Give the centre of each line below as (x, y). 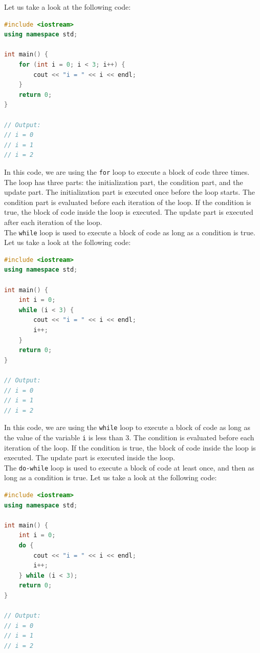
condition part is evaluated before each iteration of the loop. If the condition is (128, 202)
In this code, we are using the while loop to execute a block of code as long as (127, 427)
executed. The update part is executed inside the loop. (90, 457)
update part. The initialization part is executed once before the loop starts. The (130, 192)
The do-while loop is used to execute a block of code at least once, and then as (129, 467)
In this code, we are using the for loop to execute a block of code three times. (127, 171)
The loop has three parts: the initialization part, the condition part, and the (124, 182)
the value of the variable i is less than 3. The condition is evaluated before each (129, 437)
